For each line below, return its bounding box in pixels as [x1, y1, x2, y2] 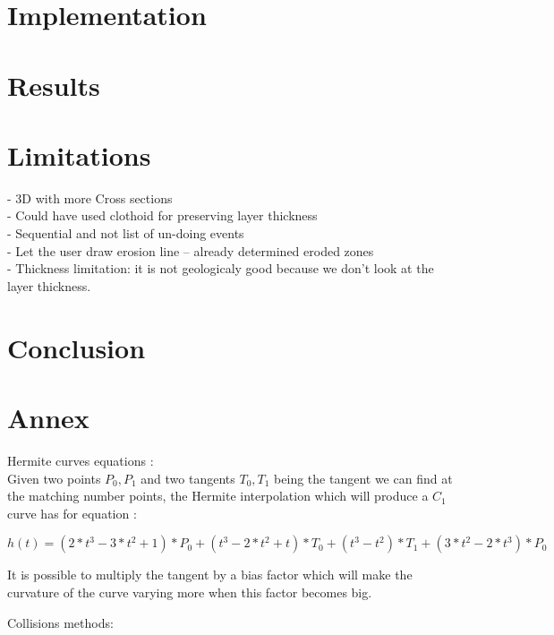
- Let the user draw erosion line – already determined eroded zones [7, 241, 374, 260]
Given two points [7, 468, 101, 487]
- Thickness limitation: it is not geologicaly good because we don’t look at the [7, 259, 434, 278]
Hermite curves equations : [7, 451, 154, 469]
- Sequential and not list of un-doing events [7, 224, 244, 243]
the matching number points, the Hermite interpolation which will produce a [7, 486, 429, 505]
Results [7, 66, 100, 103]
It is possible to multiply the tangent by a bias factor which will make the [7, 565, 413, 584]
